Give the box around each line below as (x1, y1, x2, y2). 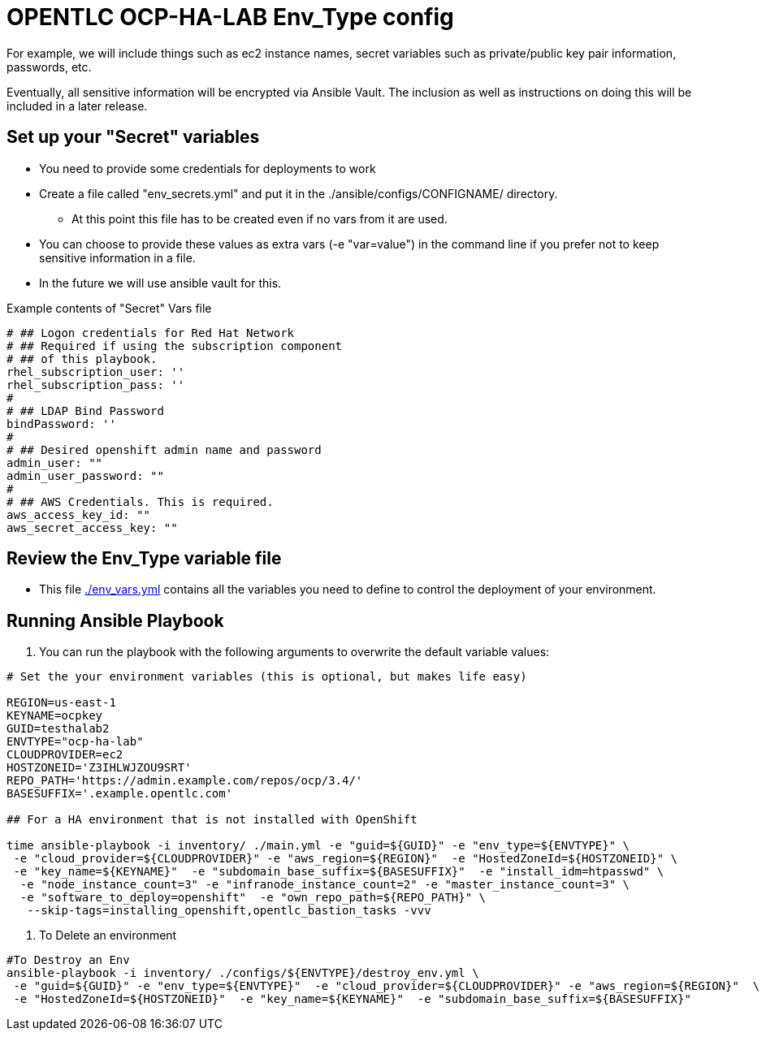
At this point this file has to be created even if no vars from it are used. (71, 211, 448, 226)
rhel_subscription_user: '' (6, 365, 185, 378)
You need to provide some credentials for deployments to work (39, 161, 376, 175)
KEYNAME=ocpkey (6, 709, 103, 723)
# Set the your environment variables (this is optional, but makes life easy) (6, 670, 527, 684)
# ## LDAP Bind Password (6, 404, 164, 417)
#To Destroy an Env (6, 953, 130, 967)
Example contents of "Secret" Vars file (6, 300, 212, 315)
